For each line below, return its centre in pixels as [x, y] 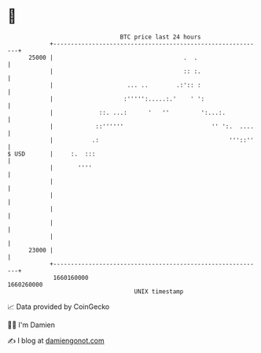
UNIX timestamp [159, 291]
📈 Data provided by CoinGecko [59, 307]
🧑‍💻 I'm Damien [31, 325]
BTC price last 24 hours [160, 37]
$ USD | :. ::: [51, 154]
